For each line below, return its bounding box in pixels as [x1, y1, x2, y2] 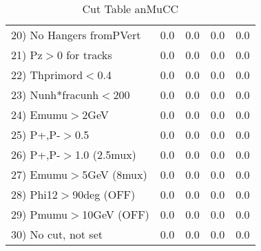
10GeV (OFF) [82, 206, 149, 222]
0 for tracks [56, 47, 112, 63]
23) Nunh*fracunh [11, 87, 99, 102]
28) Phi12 [11, 186, 58, 202]
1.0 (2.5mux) [74, 146, 136, 162]
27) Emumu [11, 166, 68, 182]
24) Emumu [11, 107, 68, 122]
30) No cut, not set [11, 226, 103, 242]
